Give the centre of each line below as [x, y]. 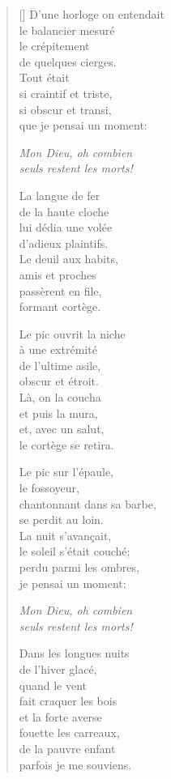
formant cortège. [60, 306]
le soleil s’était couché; [75, 551]
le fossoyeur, [49, 488]
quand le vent [53, 685]
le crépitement [54, 46]
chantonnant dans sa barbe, [88, 503]
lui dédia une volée [66, 227]
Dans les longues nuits [74, 653]
